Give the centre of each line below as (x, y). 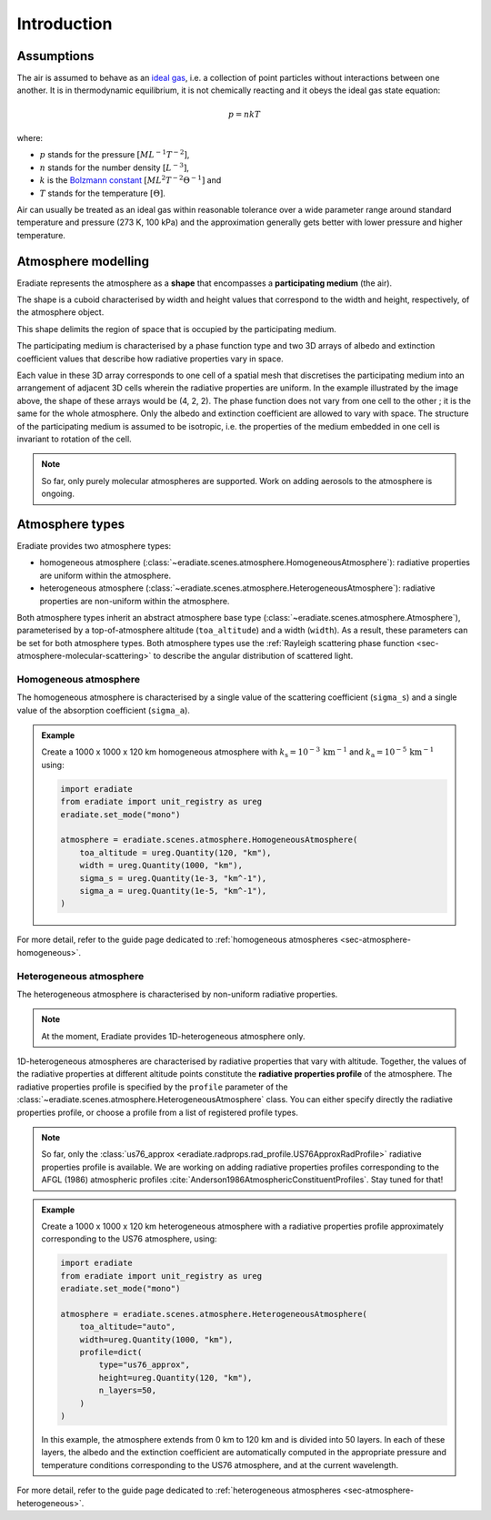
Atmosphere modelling (83, 261)
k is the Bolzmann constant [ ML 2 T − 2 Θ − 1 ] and (130, 180)
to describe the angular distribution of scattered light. (253, 656)
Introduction (65, 24)
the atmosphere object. (60, 312)
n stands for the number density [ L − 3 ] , (115, 167)
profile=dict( (111, 1353)
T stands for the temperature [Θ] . (102, 193)
